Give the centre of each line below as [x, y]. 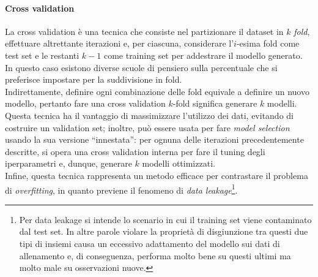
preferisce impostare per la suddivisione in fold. [94, 79]
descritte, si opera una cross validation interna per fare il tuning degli [135, 151]
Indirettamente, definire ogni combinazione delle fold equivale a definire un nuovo [157, 91]
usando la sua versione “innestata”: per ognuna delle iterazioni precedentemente [154, 139]
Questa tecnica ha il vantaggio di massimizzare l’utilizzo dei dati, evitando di [149, 115]
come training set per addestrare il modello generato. [203, 55]
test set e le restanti [42, 55]
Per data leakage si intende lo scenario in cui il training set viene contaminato [165, 219]
